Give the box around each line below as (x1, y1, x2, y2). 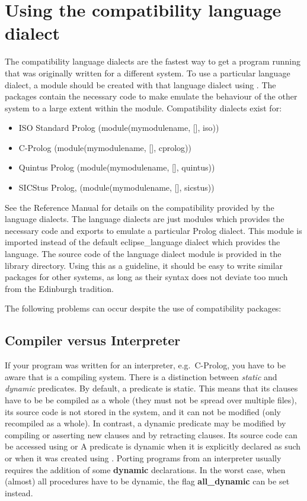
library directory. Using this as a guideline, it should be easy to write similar (5, 259, 283, 271)
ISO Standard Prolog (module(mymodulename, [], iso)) (18, 121, 219, 134)
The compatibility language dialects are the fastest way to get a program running (5, 55, 300, 68)
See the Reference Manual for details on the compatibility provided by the (5, 201, 274, 213)
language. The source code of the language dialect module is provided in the (5, 248, 282, 260)
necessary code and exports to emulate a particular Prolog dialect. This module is (5, 224, 302, 236)
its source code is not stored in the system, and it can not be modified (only (5, 405, 282, 417)
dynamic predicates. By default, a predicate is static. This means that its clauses (5, 382, 298, 394)
